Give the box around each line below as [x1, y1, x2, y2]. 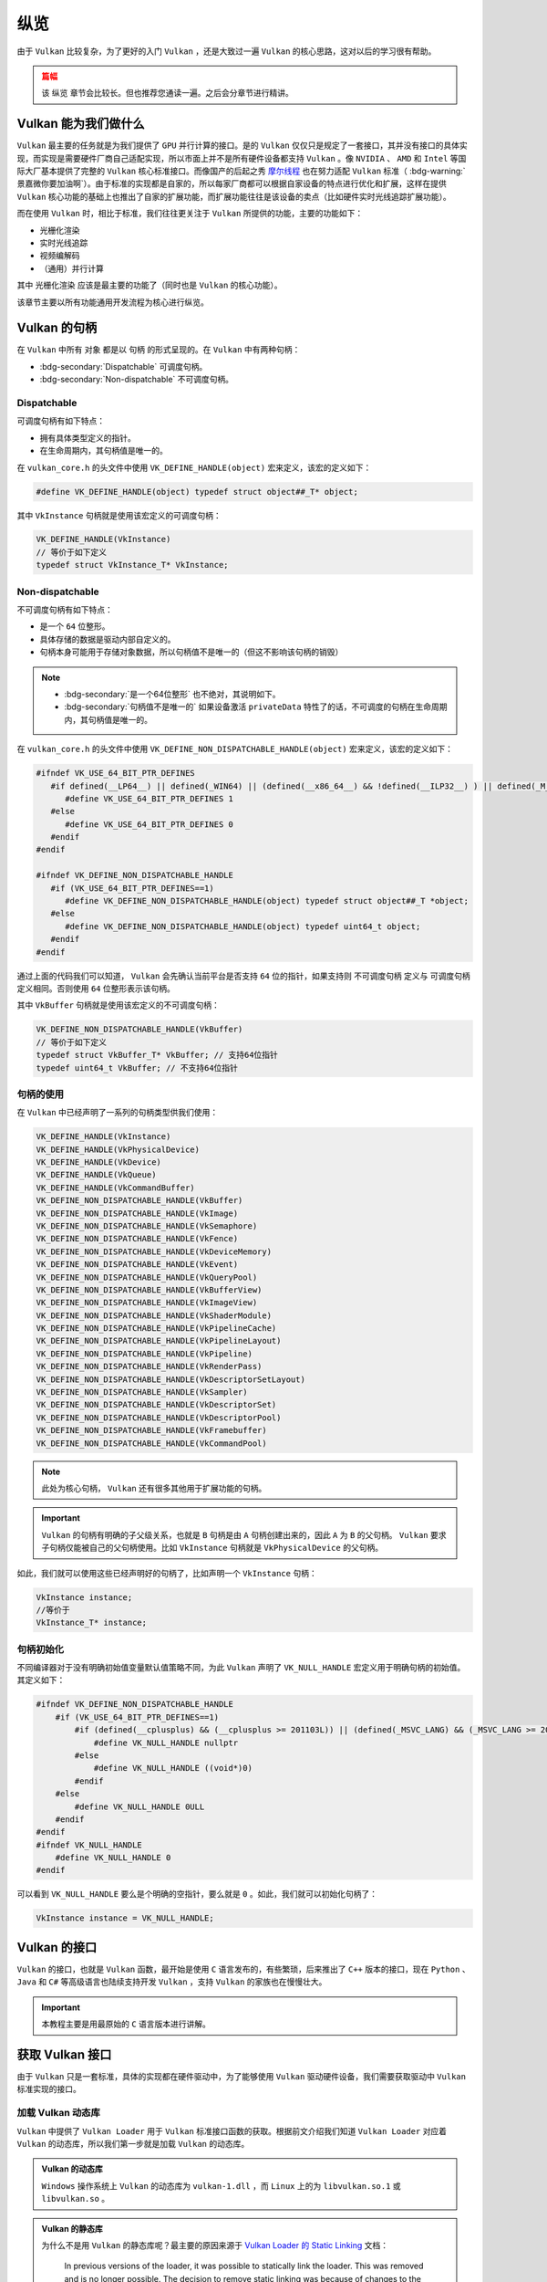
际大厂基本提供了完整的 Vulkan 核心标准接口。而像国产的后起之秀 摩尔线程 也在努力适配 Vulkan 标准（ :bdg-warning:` [16, 165, 466, 177]
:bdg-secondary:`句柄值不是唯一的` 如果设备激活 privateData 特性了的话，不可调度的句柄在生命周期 [64, 701, 448, 712]
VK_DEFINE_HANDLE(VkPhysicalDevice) [36, 1144, 201, 1155]
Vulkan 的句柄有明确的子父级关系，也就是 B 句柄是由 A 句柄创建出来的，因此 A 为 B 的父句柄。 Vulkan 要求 [41, 1529, 447, 1540]
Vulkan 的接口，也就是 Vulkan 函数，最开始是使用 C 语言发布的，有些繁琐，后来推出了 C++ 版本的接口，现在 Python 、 [16, 1963, 470, 1974]
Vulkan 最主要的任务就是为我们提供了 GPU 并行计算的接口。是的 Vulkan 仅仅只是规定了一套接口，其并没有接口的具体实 [16, 140, 469, 151]
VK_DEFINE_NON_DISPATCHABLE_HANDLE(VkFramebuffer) [36, 1425, 268, 1436]
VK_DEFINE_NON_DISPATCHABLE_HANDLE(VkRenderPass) [36, 1361, 263, 1372]
